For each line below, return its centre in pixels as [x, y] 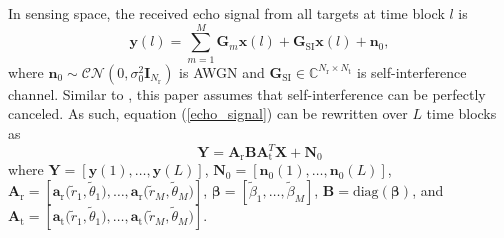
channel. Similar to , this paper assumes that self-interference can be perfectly [247, 93]
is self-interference [412, 71]
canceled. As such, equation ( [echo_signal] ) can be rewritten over [208, 113]
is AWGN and [222, 71]
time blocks [461, 113]
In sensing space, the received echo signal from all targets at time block [226, 13]
